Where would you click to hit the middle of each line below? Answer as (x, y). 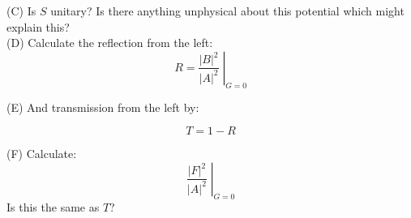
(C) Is (21, 11)
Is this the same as (53, 206)
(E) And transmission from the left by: (103, 107)
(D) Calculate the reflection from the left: (110, 43)
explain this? (38, 26)
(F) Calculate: (42, 154)
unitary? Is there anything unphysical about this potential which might (227, 11)
